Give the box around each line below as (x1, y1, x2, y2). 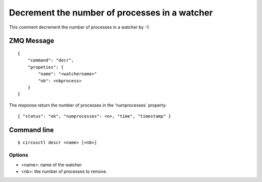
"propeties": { (27, 64, 64, 70)
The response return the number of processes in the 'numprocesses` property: (9, 102, 167, 108)
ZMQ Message (9, 37, 54, 45)
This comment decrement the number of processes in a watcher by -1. (9, 24, 150, 30)
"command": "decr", (27, 58, 74, 63)
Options (9, 152, 29, 158)
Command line (9, 126, 54, 134)
